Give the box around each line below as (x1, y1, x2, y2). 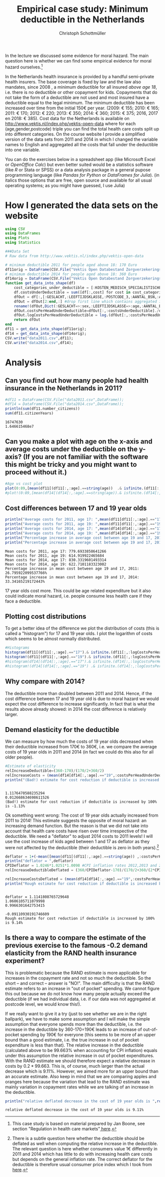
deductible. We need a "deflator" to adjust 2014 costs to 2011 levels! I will (5, 833, 153, 839)
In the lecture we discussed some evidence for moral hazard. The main (5, 53, 149, 59)
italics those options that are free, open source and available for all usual (5, 177, 152, 183)
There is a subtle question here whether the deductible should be (12, 1136, 145, 1142)
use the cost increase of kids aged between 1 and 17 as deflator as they (5, 838, 150, 844)
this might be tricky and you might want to (5, 460, 137, 469)
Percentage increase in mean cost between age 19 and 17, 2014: (5, 574, 139, 579)
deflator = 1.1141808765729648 (5, 894, 69, 899)
